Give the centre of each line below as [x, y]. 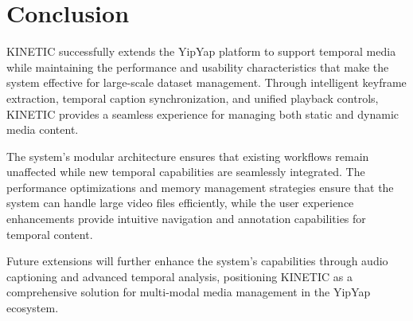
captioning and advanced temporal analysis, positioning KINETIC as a [179, 276]
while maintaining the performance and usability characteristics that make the [198, 67]
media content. [43, 129]
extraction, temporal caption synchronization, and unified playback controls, [193, 98]
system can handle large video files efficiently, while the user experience [180, 203]
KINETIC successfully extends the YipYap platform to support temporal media [201, 51]
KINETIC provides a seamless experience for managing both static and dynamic [203, 114]
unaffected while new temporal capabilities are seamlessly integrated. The [186, 172]
